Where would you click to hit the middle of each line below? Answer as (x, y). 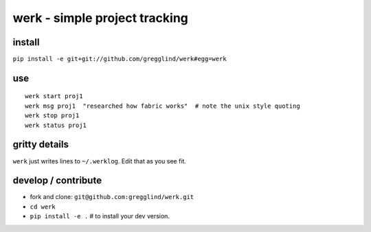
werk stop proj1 (52, 116)
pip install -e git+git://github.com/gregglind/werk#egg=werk (120, 59)
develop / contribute (57, 181)
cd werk (43, 207)
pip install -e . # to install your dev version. (100, 216)
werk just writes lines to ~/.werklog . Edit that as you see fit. (100, 161)
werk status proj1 (56, 125)
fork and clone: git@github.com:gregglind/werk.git (112, 197)
